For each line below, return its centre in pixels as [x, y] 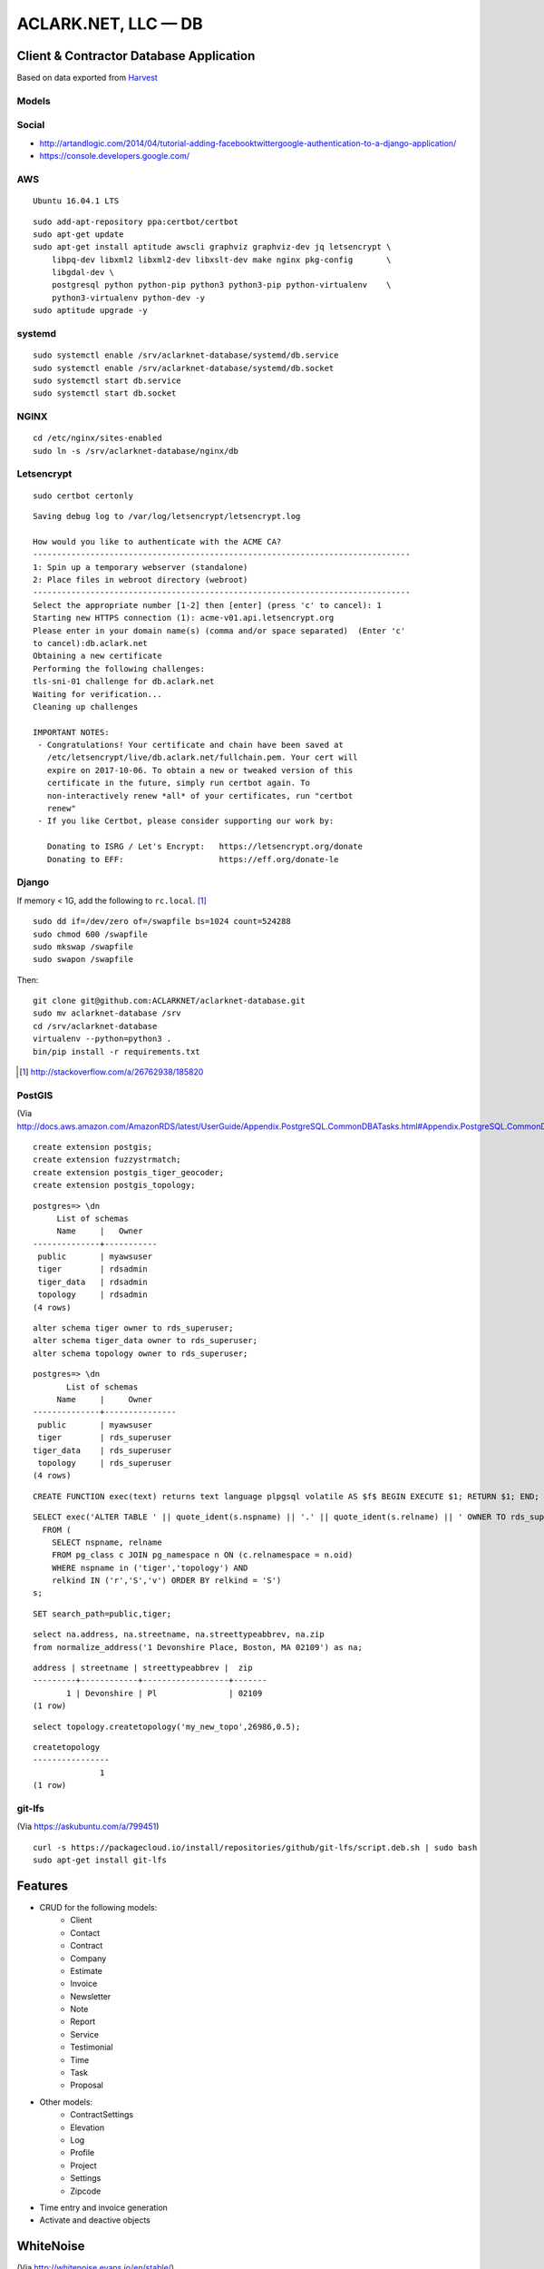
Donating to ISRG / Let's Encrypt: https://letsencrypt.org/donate [204, 847]
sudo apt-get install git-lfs [100, 1860]
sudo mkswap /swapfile [83, 947]
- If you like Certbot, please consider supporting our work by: [186, 821]
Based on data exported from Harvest [87, 78]
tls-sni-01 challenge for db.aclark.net [124, 682]
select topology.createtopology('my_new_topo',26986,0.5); [167, 1726]
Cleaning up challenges [86, 707]
